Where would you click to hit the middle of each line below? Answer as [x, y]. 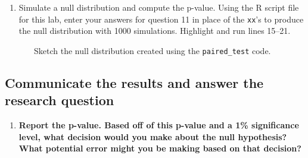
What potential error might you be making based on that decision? [160, 148]
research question [60, 100]
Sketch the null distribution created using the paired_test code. [152, 50]
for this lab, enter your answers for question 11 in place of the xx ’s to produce [161, 19]
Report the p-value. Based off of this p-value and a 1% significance [159, 125]
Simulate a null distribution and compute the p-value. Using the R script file [159, 7]
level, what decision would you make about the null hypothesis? [153, 136]
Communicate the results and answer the [134, 82]
